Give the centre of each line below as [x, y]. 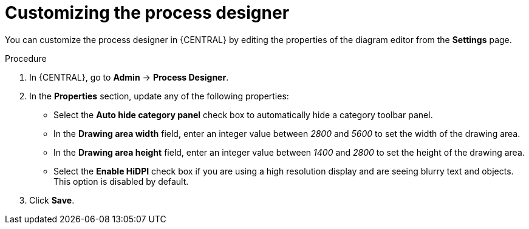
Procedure [26, 58]
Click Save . [52, 200]
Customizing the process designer [147, 13]
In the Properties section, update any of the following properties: [159, 96]
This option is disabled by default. [121, 181]
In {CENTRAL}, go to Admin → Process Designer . [129, 77]
